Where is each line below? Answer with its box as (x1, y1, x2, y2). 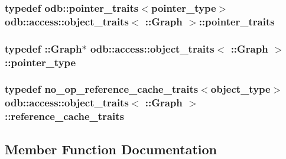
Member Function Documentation (5, 139, 217, 158)
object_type (210, 82, 271, 96)
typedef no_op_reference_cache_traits (5, 82, 199, 96)
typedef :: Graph (5, 41, 82, 56)
